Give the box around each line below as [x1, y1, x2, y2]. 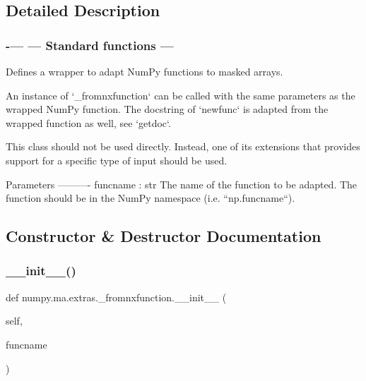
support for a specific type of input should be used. [6, 152, 228, 167]
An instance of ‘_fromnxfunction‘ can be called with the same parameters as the [6, 87, 355, 102]
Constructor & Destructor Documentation [6, 225, 321, 247]
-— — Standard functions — [6, 36, 174, 54]
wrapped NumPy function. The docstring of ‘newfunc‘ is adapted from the [6, 102, 329, 116]
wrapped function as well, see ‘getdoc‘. [6, 115, 171, 130]
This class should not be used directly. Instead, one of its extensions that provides [6, 139, 360, 154]
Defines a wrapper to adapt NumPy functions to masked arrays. [6, 64, 283, 78]
